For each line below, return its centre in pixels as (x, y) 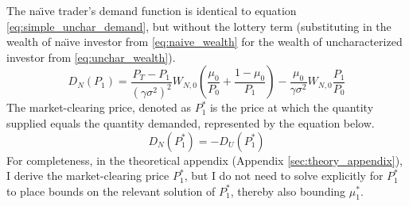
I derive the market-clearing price (88, 175)
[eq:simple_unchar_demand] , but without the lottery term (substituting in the (199, 26)
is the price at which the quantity (292, 107)
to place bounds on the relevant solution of (111, 191)
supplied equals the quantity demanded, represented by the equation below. (191, 122)
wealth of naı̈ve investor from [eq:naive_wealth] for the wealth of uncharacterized (204, 42)
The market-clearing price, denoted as (99, 107)
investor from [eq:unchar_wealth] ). (91, 57)
